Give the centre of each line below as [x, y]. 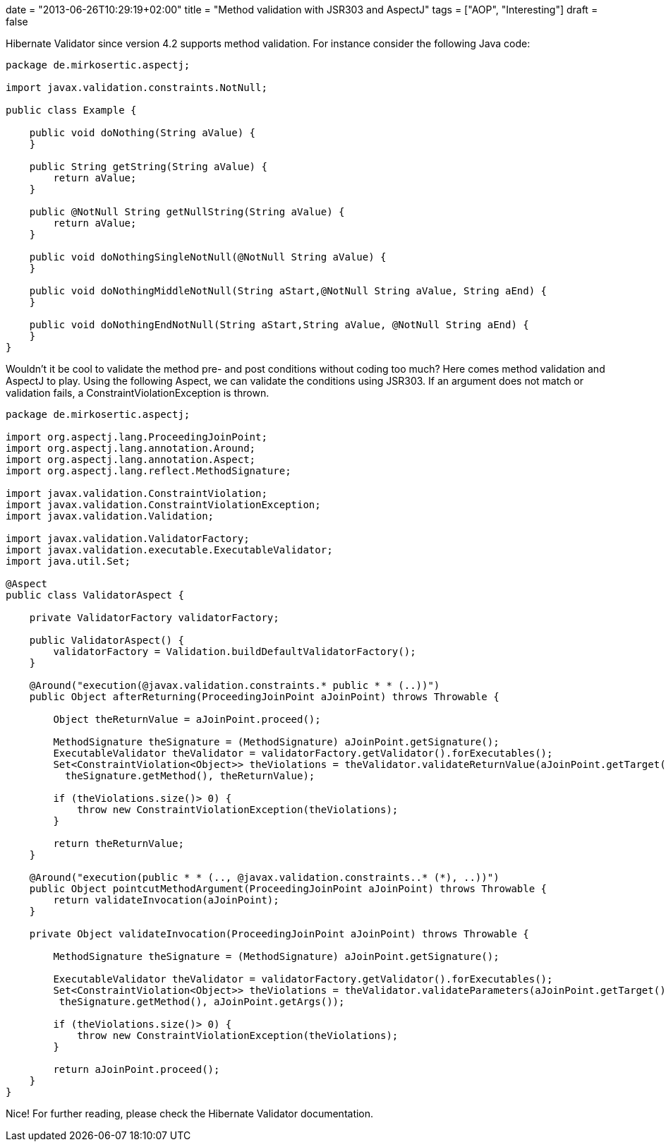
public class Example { [71, 110]
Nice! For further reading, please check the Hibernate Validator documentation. [190, 1113]
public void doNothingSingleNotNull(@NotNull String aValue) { [208, 257]
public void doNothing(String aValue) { [143, 133]
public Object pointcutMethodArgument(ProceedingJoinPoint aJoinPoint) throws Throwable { [288, 889]
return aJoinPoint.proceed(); [137, 1069]
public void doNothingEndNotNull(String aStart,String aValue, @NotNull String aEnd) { [279, 325]
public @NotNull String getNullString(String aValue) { [187, 212]
